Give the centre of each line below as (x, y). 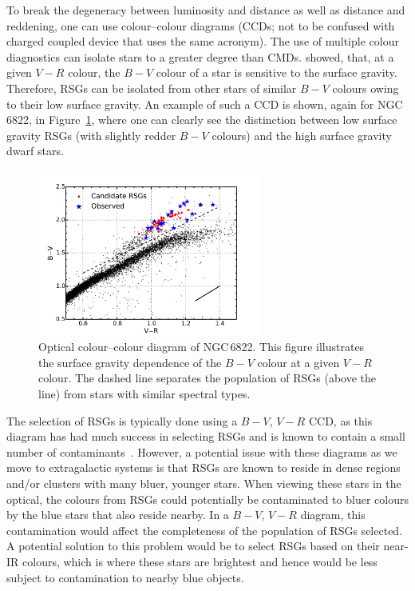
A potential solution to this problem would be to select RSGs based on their (193, 546)
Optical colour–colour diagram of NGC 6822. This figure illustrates (202, 347)
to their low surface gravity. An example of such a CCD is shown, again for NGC (205, 104)
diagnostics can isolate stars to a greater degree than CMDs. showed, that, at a (200, 56)
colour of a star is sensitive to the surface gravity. (277, 72)
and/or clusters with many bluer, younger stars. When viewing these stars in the (204, 483)
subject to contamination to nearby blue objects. (125, 577)
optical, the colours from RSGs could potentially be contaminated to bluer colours (207, 499)
